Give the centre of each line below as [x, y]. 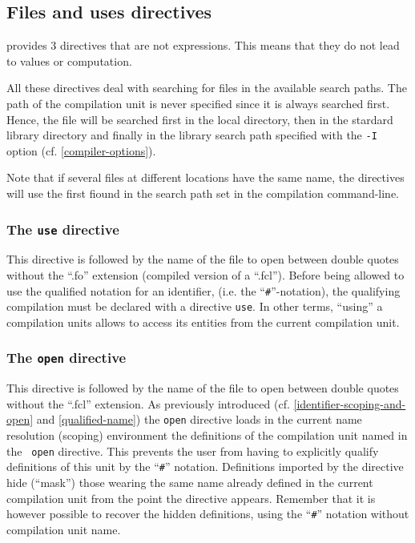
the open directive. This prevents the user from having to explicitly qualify [193, 450]
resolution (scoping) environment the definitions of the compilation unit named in [207, 435]
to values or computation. [69, 60]
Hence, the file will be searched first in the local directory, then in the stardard [200, 119]
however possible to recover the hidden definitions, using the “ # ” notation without [208, 514]
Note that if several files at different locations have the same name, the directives [205, 177]
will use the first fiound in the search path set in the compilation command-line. [203, 193]
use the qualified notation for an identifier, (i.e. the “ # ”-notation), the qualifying [203, 290]
